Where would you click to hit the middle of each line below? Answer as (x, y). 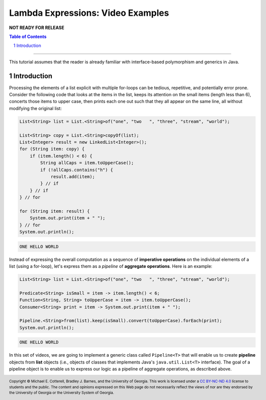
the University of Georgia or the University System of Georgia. (62, 393)
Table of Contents (28, 36)
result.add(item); (73, 177)
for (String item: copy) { (52, 149)
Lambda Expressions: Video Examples (89, 13)
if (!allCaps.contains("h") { (77, 170)
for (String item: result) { (55, 211)
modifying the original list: (35, 108)
